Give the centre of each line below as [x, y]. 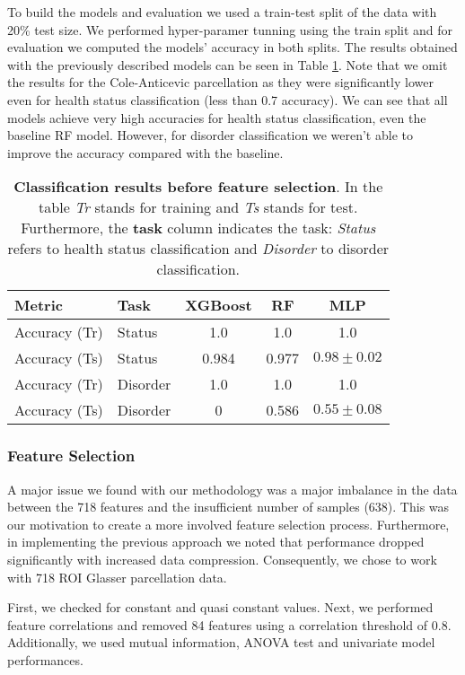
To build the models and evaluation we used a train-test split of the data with [222, 12]
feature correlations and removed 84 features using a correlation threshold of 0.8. [229, 624]
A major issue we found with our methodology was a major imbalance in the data [232, 489]
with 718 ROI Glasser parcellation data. [117, 577]
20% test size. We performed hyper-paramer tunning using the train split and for [230, 29]
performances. [45, 659]
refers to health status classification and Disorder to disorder [198, 249]
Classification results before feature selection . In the [198, 187]
